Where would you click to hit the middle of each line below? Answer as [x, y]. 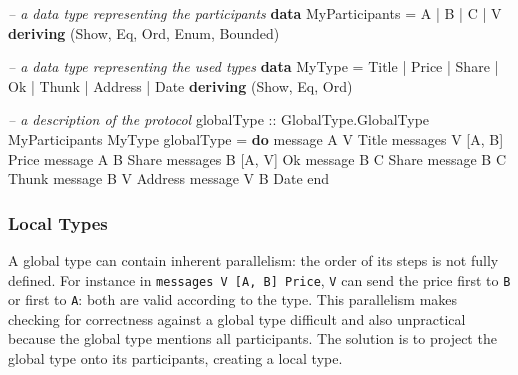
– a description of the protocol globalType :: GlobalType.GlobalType [219, 119]
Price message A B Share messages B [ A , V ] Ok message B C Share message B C [257, 158]
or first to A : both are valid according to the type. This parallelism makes [233, 299]
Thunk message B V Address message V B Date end [169, 178]
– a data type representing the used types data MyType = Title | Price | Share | [253, 66]
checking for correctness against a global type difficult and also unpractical [237, 318]
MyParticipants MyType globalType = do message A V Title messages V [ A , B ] [256, 138]
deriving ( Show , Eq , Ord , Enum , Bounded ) [144, 32]
